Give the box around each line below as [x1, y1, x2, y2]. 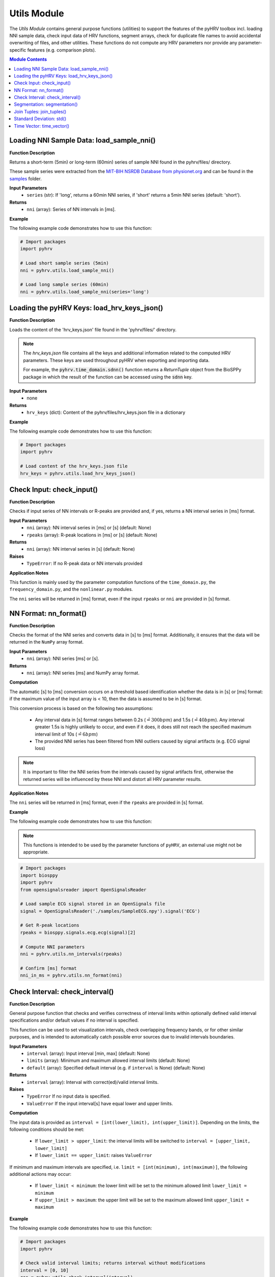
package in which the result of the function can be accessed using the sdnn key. [23, 373, 193, 380]
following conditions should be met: [9, 1126, 85, 1132]
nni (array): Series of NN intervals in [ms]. [26, 206, 116, 212]
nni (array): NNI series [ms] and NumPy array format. [26, 670, 140, 676]
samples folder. [9, 175, 42, 181]
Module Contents [9, 56, 47, 62]
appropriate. [23, 849, 49, 855]
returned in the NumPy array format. [9, 639, 84, 645]
